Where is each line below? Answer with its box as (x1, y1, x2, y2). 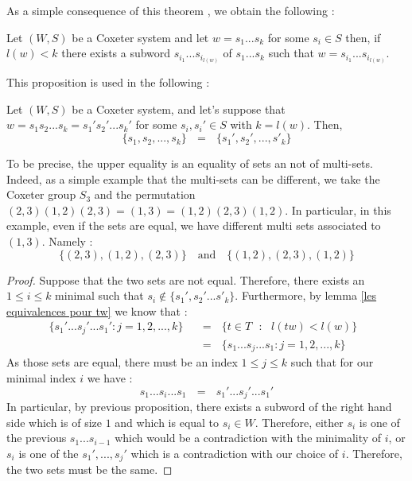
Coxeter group (6, 186, 76, 203)
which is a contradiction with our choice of (130, 444, 339, 461)
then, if (345, 29, 381, 45)
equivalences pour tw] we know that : (6, 302, 188, 319)
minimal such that (55, 287, 144, 304)
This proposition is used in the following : (6, 74, 210, 91)
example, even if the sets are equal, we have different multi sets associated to (6, 217, 381, 234)
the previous (6, 429, 67, 446)
